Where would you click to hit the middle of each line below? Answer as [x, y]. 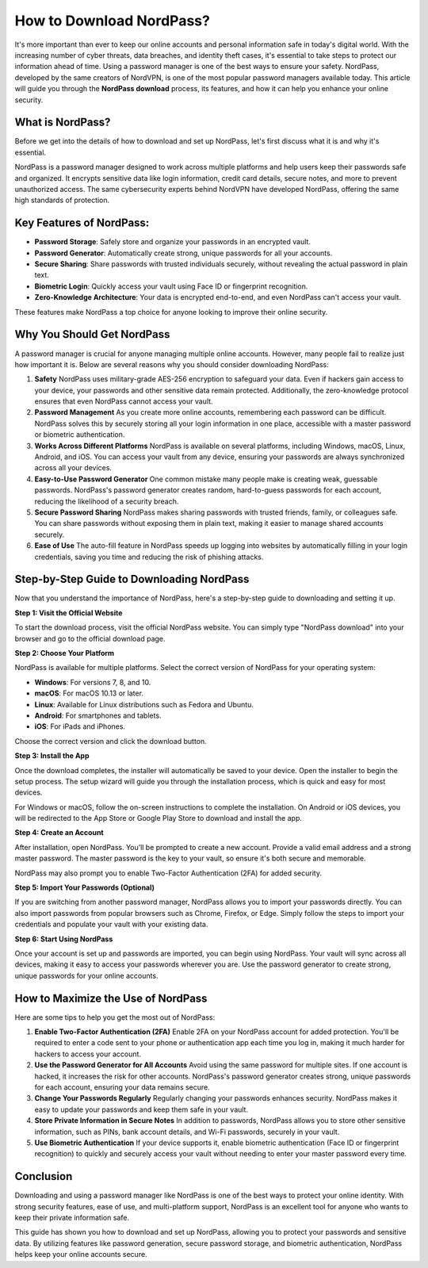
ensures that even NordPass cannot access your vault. [124, 401]
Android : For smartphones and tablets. [98, 715]
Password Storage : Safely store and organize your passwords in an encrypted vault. [172, 242]
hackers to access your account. [88, 1054]
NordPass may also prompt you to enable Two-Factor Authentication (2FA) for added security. [168, 873]
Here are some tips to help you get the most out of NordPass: [115, 1017]
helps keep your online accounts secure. [81, 1255]
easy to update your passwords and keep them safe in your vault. [141, 1109]
